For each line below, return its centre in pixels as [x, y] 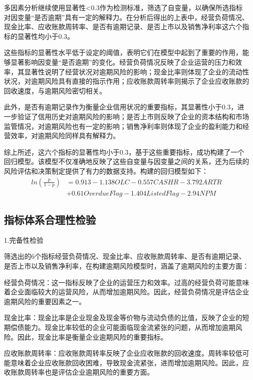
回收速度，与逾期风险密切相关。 [55, 90]
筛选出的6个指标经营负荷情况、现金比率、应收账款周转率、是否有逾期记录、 [125, 256]
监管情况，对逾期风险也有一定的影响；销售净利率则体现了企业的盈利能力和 [123, 126]
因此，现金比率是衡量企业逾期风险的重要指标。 [92, 336]
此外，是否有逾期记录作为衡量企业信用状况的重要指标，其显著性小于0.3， [121, 107]
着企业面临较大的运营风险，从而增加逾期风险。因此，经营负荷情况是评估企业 [126, 292]
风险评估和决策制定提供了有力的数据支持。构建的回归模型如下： [106, 171]
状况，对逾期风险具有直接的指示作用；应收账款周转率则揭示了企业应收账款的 [126, 81]
